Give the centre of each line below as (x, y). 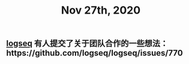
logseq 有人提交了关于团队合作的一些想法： (87, 44)
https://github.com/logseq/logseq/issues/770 (94, 53)
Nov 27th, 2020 (101, 10)
